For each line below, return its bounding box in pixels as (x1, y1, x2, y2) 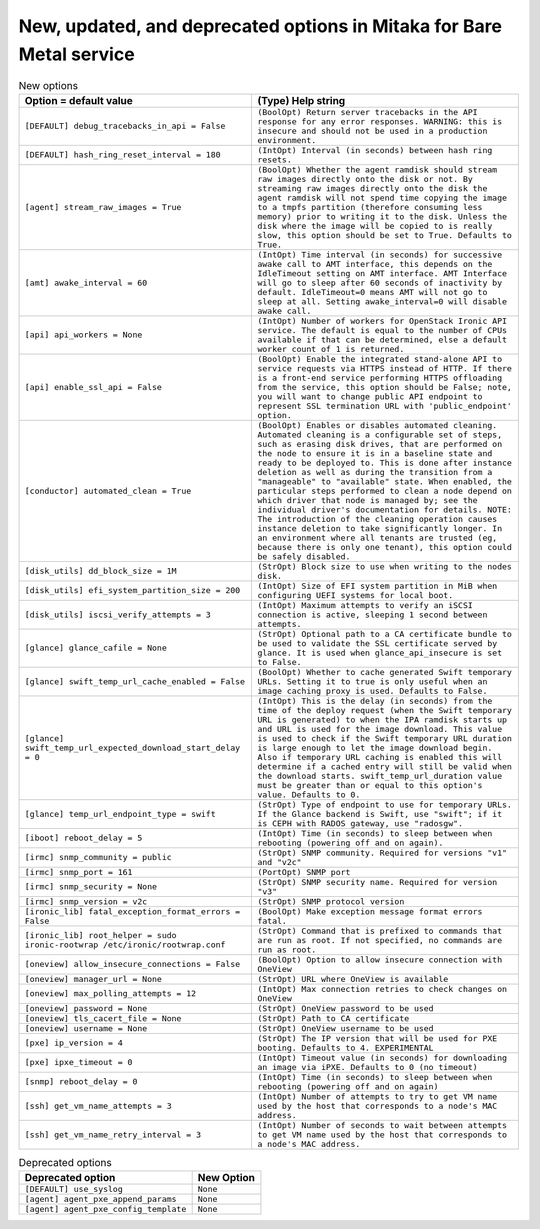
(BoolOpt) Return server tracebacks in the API (256, 106, 479, 117)
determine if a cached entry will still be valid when (256, 761, 512, 772)
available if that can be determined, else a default (256, 334, 508, 345)
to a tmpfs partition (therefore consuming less (256, 201, 483, 212)
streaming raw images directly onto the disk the (256, 183, 488, 194)
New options (18, 78, 79, 92)
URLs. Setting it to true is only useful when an (256, 676, 488, 687)
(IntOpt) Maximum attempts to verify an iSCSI (256, 600, 474, 610)
